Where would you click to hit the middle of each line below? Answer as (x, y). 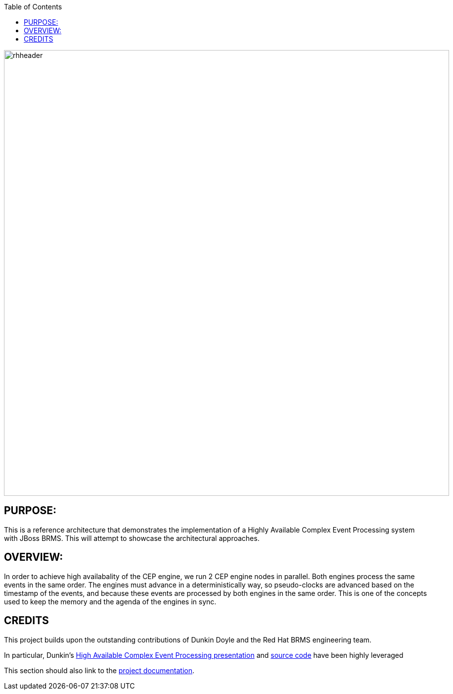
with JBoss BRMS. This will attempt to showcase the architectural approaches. (132, 538)
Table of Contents (33, 7)
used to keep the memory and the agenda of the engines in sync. (110, 601)
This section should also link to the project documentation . (99, 670)
